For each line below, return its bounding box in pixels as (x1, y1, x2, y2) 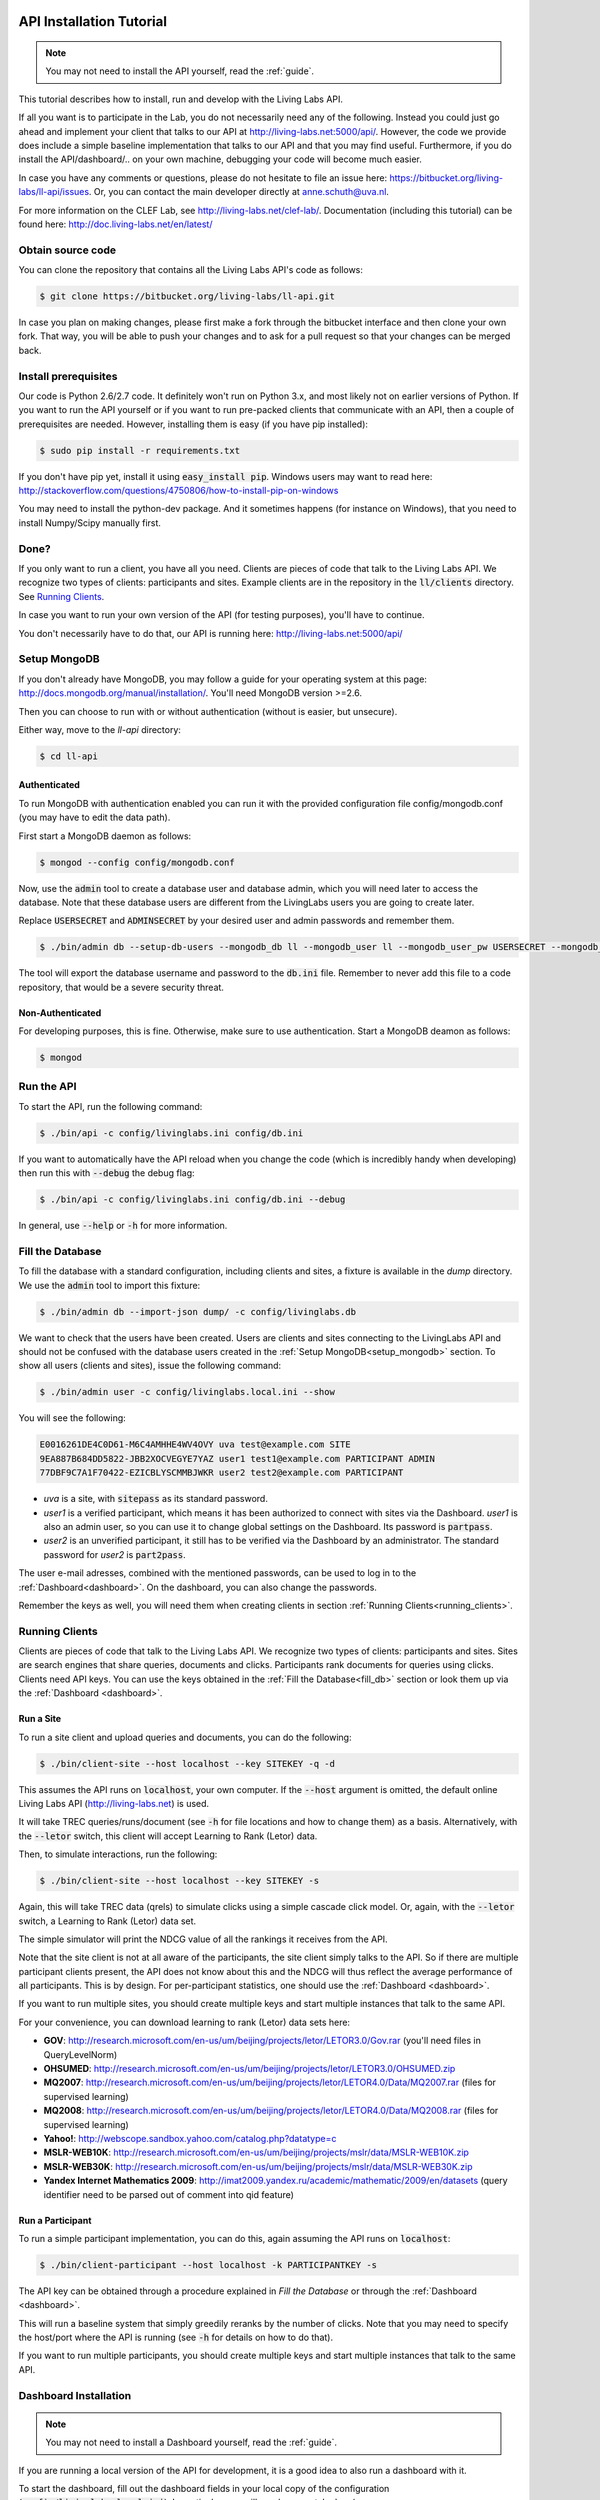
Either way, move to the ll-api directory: (18, 723, 182, 735)
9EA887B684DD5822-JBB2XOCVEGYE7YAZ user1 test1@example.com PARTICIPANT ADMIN (39, 1453, 435, 1464)
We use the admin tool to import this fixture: (18, 1279, 201, 1291)
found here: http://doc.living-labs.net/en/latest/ (18, 218, 213, 230)
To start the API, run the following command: (18, 1100, 203, 1112)
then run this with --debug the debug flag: (18, 1167, 195, 1179)
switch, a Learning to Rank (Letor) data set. (18, 1915, 197, 1927)
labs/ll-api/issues (18, 186, 90, 198)
